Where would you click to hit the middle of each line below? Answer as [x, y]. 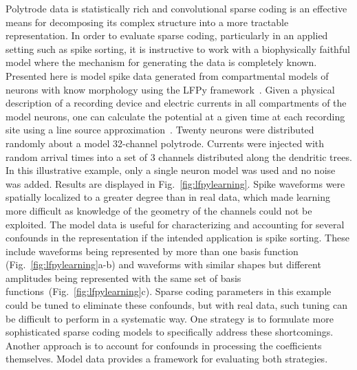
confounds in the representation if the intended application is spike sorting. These [177, 238]
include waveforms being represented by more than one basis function [152, 251]
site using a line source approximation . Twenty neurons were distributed [160, 130]
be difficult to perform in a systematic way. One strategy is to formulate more [170, 318]
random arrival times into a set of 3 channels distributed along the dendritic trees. [179, 156]
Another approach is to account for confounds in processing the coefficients [164, 345]
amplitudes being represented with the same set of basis [123, 277]
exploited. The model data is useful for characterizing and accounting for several [175, 224]
